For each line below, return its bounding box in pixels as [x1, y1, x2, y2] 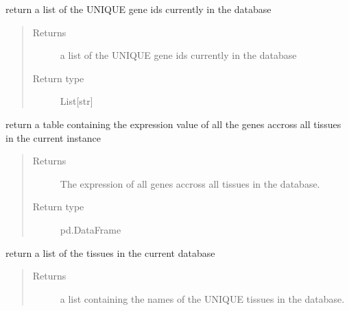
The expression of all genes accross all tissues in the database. [60, 176, 320, 190]
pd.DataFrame [60, 222, 121, 236]
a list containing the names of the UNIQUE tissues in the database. [60, 291, 345, 306]
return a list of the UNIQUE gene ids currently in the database [5, 2, 272, 16]
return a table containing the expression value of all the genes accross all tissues [5, 116, 341, 131]
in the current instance [5, 130, 101, 145]
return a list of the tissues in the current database [5, 245, 215, 260]
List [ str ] [60, 94, 93, 108]
